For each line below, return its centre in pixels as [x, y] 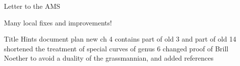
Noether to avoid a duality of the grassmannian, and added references [109, 58]
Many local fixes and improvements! [58, 22]
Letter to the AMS [32, 6]
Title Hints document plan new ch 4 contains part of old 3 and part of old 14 [120, 39]
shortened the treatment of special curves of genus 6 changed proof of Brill [116, 48]
